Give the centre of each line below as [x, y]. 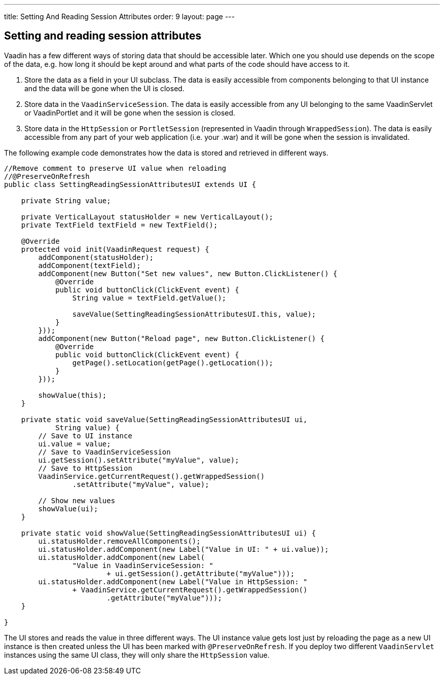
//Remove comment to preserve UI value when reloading [115, 168]
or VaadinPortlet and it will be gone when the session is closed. [130, 112]
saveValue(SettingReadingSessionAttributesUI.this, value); [194, 314]
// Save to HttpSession [85, 468]
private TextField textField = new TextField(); [119, 225]
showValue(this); [72, 395]
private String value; [66, 200]
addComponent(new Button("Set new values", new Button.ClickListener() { [188, 273]
